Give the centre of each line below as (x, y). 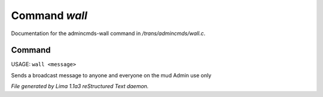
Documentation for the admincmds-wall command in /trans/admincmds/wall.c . (108, 33)
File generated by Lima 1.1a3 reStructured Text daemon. (80, 86)
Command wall (49, 15)
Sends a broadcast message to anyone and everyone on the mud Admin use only (111, 75)
